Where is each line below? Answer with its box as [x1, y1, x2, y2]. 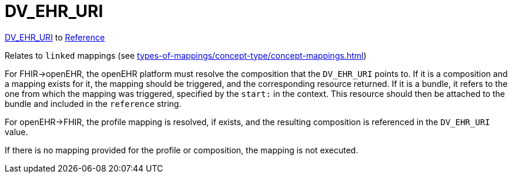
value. [5, 126, 28, 137]
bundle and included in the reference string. [5, 98, 182, 109]
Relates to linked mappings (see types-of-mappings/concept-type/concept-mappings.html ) [5, 50, 367, 61]
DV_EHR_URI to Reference [5, 32, 105, 42]
